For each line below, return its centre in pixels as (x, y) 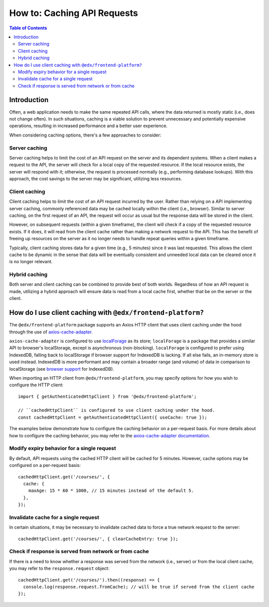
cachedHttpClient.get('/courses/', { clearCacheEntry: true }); (98, 539)
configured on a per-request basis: (45, 465)
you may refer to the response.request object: (59, 569)
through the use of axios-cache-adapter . (51, 332)
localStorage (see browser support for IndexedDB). (62, 369)
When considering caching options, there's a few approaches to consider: (85, 135)
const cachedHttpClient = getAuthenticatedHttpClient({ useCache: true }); (113, 417)
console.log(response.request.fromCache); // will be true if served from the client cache (139, 587)
